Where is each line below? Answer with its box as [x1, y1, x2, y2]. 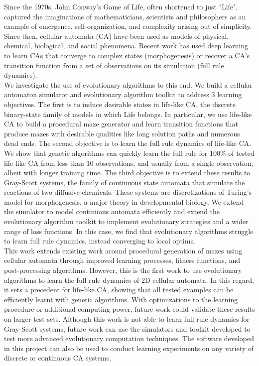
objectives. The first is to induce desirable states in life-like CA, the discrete [4, 99, 236, 109]
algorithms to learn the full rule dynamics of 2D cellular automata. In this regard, [4, 274, 254, 285]
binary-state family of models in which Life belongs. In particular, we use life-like [4, 109, 252, 119]
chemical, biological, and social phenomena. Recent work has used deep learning [4, 40, 249, 51]
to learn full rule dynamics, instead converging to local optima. [4, 236, 196, 246]
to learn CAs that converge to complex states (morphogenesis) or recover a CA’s [4, 50, 250, 60]
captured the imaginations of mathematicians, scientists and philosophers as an [4, 11, 246, 21]
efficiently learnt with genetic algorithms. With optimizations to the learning [4, 294, 238, 304]
